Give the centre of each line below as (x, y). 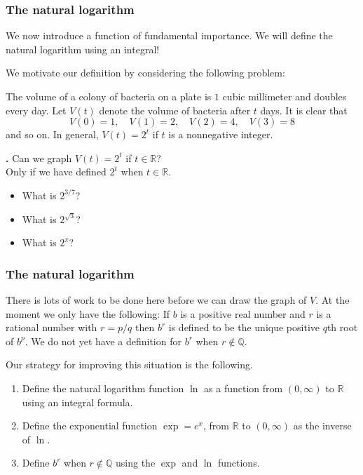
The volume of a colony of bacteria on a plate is (109, 96)
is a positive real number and (243, 313)
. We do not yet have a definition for (103, 341)
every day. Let (36, 110)
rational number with (52, 327)
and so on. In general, (52, 134)
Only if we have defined (56, 172)
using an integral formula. (77, 402)
